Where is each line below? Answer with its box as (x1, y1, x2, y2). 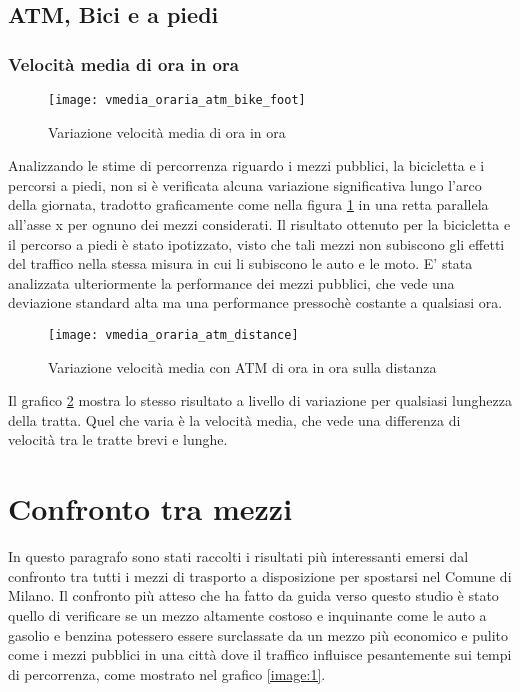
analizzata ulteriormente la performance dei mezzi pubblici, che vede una (8, 272, 455, 293)
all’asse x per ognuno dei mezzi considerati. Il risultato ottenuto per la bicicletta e (8, 214, 511, 235)
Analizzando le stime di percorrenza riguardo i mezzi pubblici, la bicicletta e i (8, 155, 485, 176)
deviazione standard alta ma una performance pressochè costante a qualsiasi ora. (8, 292, 503, 313)
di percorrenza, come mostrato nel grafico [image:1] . (8, 663, 326, 684)
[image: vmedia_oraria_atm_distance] (48, 328, 299, 342)
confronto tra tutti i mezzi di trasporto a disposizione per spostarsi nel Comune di (8, 565, 512, 586)
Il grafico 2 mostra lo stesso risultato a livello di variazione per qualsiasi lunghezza (8, 390, 512, 411)
